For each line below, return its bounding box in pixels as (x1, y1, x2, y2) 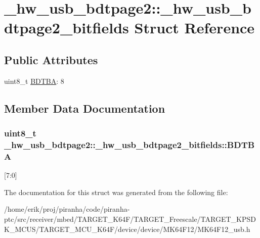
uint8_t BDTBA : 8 (4, 75, 64, 86)
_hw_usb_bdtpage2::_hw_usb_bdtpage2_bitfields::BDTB (4, 138, 255, 151)
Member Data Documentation (4, 100, 165, 116)
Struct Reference (134, 17, 255, 38)
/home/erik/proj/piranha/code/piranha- (4, 204, 130, 214)
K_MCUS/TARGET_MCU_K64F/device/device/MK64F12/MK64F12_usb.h (4, 223, 250, 234)
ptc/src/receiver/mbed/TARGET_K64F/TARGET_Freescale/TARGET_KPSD (4, 213, 256, 224)
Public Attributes (4, 52, 98, 67)
